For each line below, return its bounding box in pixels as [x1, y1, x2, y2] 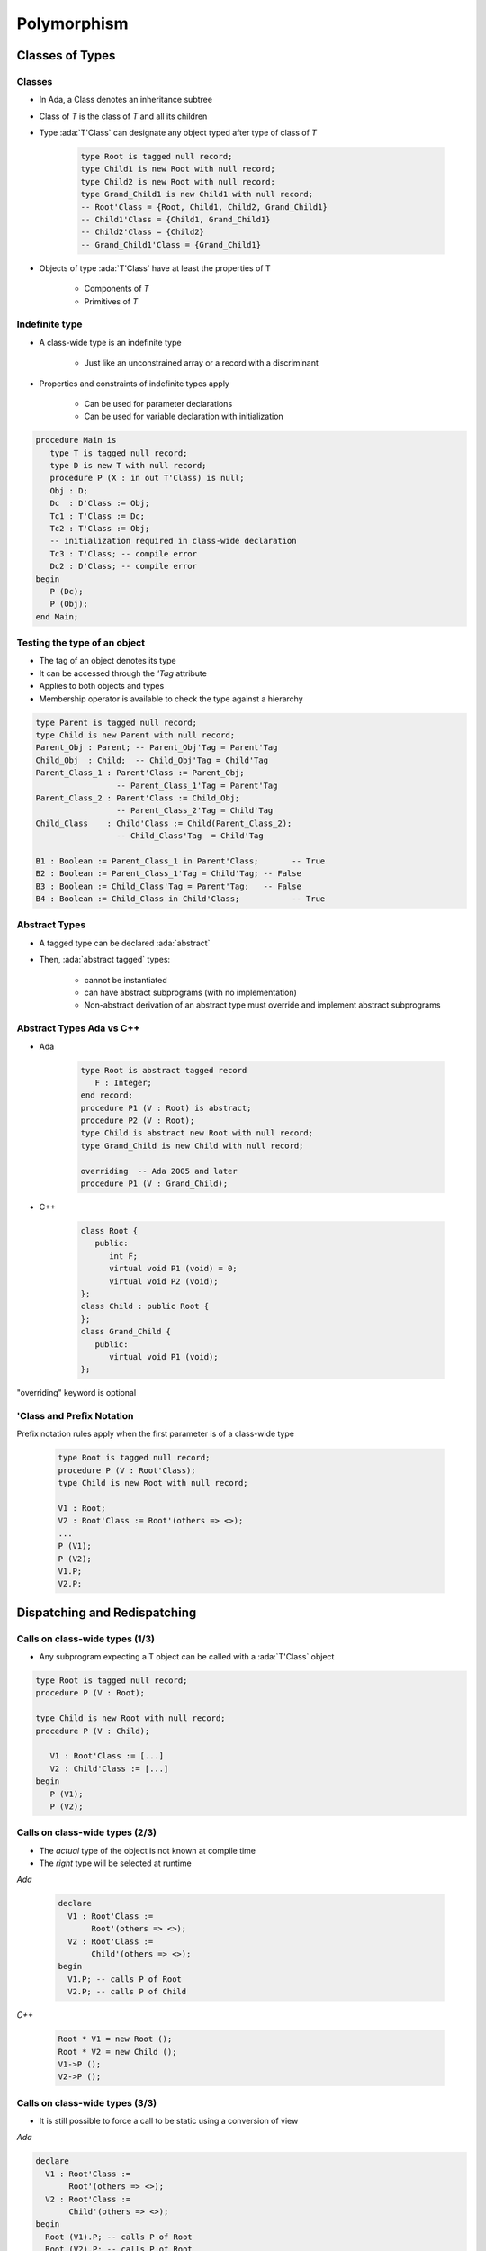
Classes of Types [16, 48, 116, 63]
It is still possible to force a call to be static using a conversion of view [39, 2116, 299, 2127]
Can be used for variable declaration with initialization [84, 411, 283, 422]
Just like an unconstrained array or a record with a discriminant [84, 357, 319, 368]
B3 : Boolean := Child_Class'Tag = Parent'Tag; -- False [35, 881, 301, 891]
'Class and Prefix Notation [16, 1410, 134, 1423]
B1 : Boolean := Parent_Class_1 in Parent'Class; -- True [35, 855, 326, 866]
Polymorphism [16, 14, 130, 33]
